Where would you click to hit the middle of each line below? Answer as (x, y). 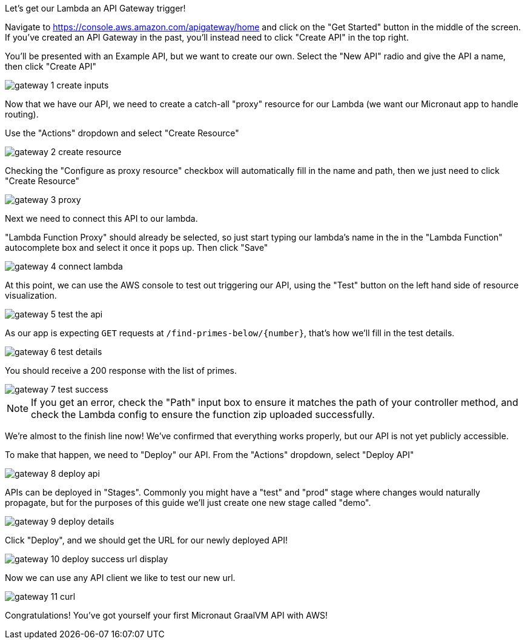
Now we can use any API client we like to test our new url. (120, 578)
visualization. (31, 295)
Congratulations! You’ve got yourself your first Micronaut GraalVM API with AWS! (166, 615)
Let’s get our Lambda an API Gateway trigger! (95, 8)
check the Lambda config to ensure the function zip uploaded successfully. (203, 414)
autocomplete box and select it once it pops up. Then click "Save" (137, 247)
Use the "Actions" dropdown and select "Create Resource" (122, 133)
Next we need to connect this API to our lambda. (101, 218)
